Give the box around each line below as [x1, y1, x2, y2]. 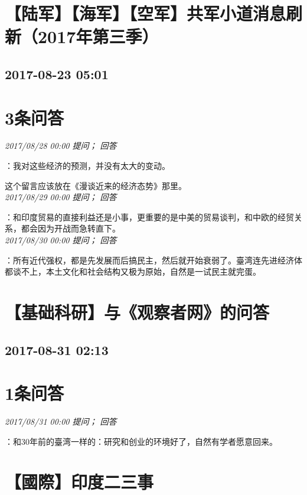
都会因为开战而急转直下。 [21, 222, 120, 235]
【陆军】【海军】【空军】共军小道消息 [5, 1, 286, 25]
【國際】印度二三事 [5, 470, 154, 494]
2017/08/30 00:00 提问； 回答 [5, 234, 117, 246]
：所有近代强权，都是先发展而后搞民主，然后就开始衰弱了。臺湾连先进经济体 [5, 253, 302, 266]
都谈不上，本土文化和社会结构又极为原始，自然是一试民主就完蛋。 [5, 265, 261, 278]
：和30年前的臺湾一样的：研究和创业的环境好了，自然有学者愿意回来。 [5, 435, 277, 447]
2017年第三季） [38, 24, 159, 48]
